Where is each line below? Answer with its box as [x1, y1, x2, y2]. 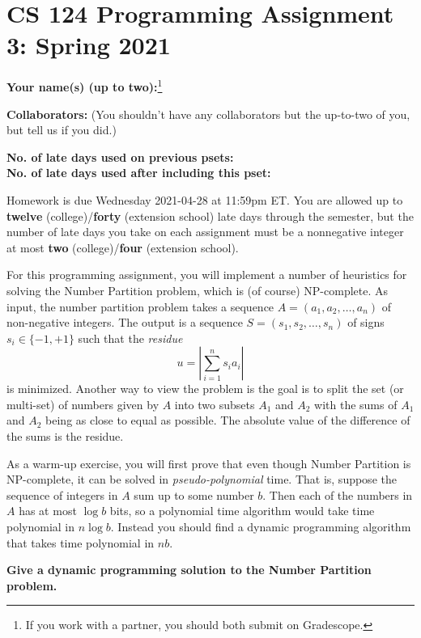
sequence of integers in [6, 486, 118, 503]
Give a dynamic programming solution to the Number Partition [6, 561, 372, 578]
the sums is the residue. [6, 428, 124, 445]
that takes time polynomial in [6, 534, 155, 551]
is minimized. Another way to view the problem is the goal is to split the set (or [6, 380, 404, 397]
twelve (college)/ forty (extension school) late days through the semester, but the [6, 207, 414, 224]
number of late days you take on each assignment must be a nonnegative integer [6, 223, 404, 240]
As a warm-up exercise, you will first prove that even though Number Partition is [6, 454, 411, 471]
